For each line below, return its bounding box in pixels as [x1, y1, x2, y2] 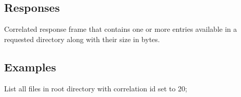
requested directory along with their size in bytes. [4, 33, 160, 44]
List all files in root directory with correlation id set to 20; [4, 83, 187, 93]
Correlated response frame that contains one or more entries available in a [4, 24, 237, 34]
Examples [4, 59, 56, 74]
